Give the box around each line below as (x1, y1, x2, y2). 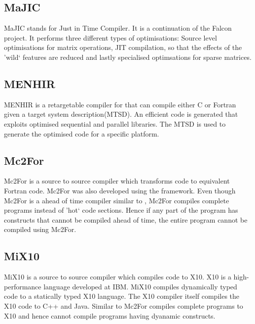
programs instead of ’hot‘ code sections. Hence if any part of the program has (4, 205, 238, 215)
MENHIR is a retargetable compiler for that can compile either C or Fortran (4, 99, 236, 109)
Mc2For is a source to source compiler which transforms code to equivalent (4, 176, 230, 186)
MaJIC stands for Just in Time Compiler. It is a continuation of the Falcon (4, 23, 232, 33)
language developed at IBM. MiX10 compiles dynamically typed (43, 281, 237, 291)
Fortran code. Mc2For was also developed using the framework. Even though (4, 185, 236, 195)
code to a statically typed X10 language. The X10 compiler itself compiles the (4, 291, 240, 301)
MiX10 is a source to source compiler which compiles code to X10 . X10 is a (4, 272, 231, 282)
